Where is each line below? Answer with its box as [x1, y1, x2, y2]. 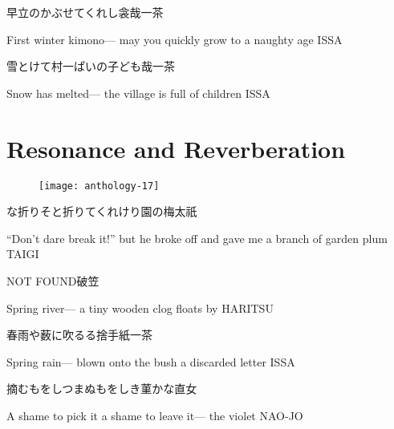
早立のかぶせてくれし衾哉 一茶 [6, 4, 164, 20]
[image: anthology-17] [39, 180, 160, 192]
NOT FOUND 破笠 [6, 272, 100, 289]
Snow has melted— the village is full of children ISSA [6, 84, 270, 101]
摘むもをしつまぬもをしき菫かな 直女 [6, 380, 197, 397]
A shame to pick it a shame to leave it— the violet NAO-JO [6, 407, 303, 423]
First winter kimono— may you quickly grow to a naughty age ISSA [6, 30, 343, 47]
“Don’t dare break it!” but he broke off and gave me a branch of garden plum [6, 229, 388, 246]
